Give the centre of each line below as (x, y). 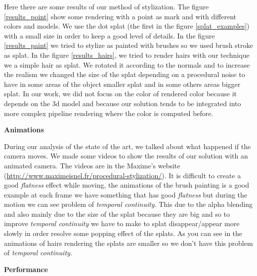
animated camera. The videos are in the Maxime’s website (92, 165)
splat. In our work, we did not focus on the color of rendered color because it (121, 94)
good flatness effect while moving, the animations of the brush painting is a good (127, 185)
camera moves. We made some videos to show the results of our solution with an (126, 156)
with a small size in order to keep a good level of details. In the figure (109, 35)
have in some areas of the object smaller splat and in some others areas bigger (122, 84)
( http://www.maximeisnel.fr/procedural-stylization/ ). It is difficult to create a (123, 175)
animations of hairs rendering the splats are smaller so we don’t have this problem (128, 243)
